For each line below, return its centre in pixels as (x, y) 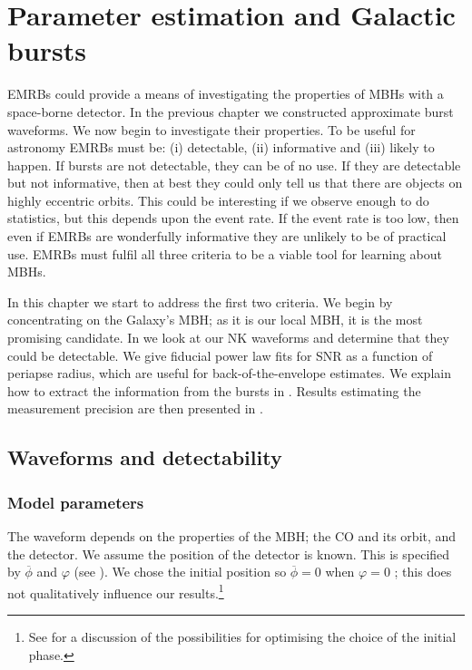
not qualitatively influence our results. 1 (116, 591)
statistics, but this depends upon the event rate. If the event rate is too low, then (233, 218)
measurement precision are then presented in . (135, 408)
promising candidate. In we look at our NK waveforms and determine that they (228, 338)
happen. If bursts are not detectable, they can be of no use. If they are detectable (234, 165)
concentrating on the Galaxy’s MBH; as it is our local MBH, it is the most (215, 320)
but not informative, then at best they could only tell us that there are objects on (235, 183)
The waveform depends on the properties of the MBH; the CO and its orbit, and (232, 536)
